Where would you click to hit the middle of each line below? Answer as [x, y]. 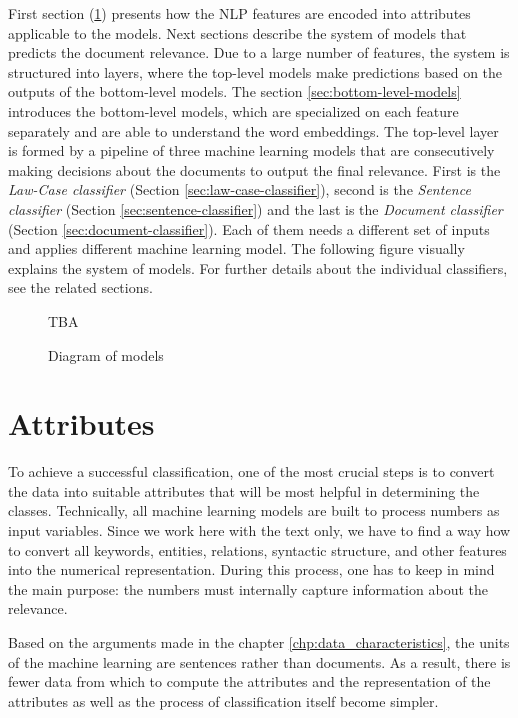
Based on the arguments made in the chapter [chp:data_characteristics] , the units [259, 641]
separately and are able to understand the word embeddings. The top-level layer [253, 130]
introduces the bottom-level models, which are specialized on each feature [233, 110]
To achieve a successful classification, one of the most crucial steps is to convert [251, 471]
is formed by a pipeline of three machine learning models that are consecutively [251, 150]
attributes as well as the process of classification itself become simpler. [223, 700]
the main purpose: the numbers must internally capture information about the [248, 588]
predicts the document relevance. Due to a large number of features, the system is [259, 52]
